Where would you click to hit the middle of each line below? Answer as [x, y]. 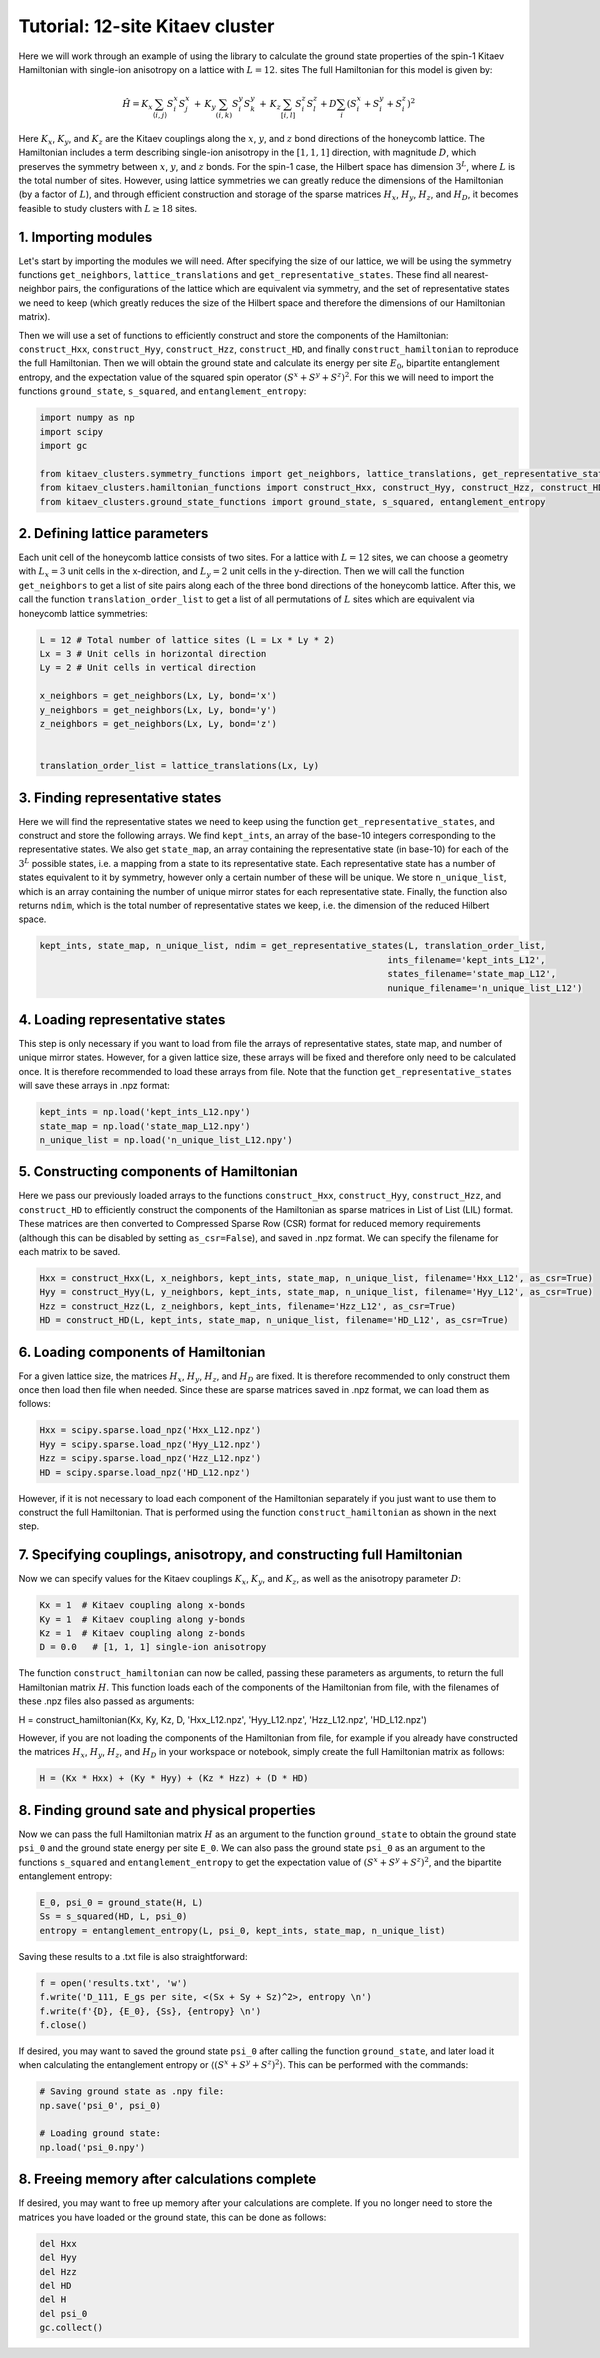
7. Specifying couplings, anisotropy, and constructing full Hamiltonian [240, 1555]
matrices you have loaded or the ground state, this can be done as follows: [172, 2217]
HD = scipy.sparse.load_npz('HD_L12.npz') [145, 1472]
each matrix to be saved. [69, 1251]
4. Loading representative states [122, 1019]
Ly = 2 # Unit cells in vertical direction [148, 668]
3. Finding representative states [120, 797]
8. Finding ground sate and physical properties [167, 1810]
